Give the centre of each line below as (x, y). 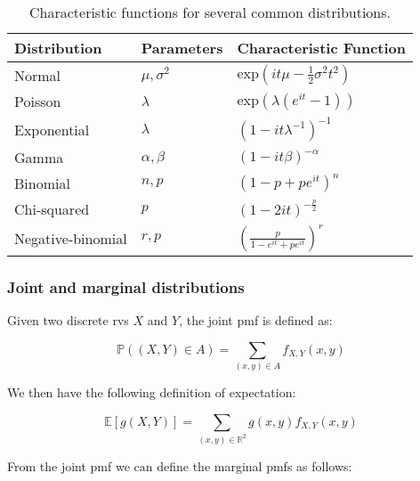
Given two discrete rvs (68, 320)
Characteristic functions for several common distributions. (210, 12)
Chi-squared (52, 209)
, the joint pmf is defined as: (256, 320)
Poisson (38, 101)
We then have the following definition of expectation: (152, 392)
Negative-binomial (71, 238)
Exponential (52, 129)
